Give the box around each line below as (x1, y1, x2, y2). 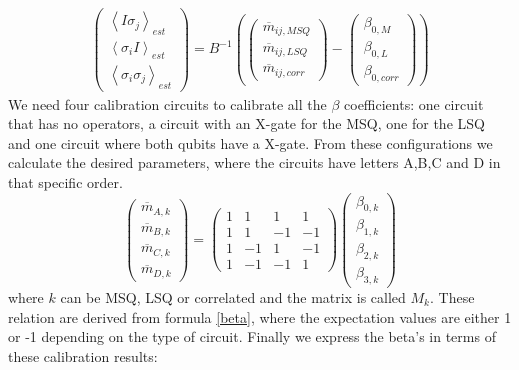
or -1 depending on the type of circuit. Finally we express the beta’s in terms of (8, 326, 496, 347)
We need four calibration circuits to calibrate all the (8, 93, 327, 114)
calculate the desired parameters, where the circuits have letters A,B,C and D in (8, 152, 501, 173)
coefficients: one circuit (344, 93, 484, 114)
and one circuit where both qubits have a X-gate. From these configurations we (8, 132, 493, 153)
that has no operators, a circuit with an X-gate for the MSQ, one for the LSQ (8, 113, 485, 134)
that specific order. (8, 171, 123, 192)
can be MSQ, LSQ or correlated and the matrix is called (60, 286, 406, 307)
